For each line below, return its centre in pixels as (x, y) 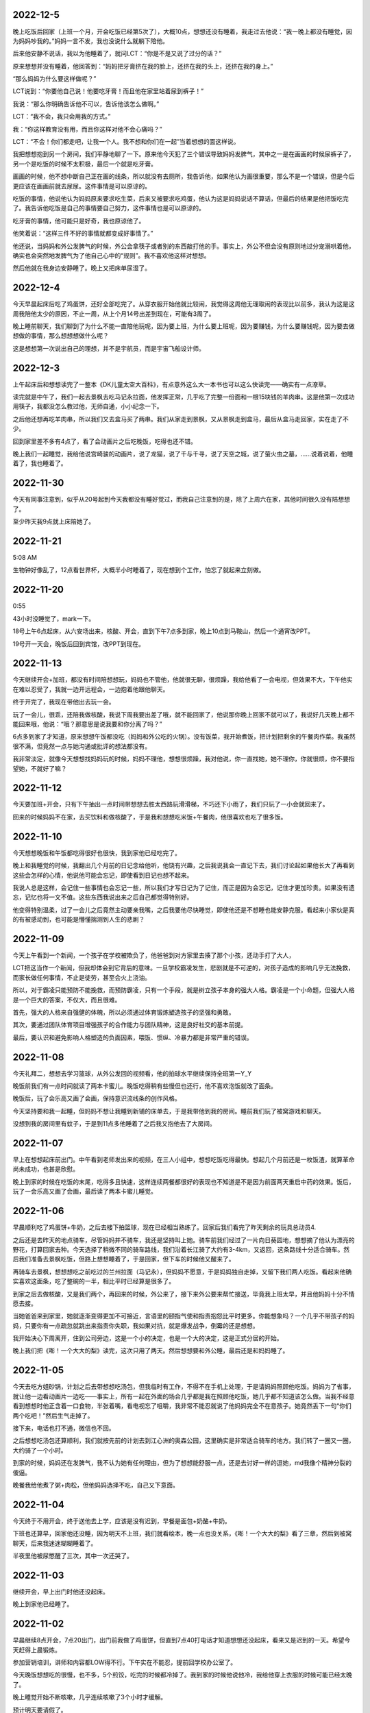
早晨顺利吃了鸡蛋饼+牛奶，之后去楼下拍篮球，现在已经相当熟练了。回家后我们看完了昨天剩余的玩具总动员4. (164, 1227)
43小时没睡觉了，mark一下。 (54, 618)
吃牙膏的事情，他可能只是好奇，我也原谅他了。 (79, 221)
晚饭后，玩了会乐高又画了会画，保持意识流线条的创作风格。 (97, 1098)
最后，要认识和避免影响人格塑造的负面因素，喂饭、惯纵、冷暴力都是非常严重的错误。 (133, 1037)
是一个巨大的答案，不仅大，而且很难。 (67, 1000)
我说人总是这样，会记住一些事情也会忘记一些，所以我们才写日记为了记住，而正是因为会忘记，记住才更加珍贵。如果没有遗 (184, 887)
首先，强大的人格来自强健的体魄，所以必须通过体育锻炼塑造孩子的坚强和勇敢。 (124, 1012)
